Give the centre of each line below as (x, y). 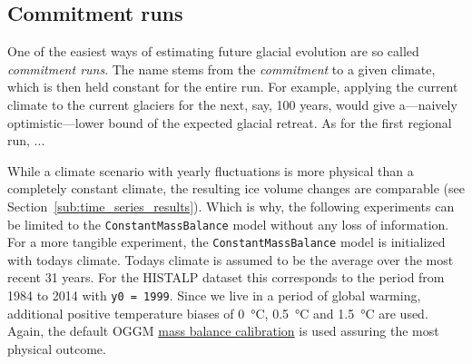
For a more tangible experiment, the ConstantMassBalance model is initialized (226, 242)
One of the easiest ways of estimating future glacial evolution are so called (213, 51)
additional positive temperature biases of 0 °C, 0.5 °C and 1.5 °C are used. (218, 313)
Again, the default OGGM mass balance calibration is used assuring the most (223, 331)
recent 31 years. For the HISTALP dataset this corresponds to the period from (226, 277)
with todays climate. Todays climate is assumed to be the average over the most (231, 259)
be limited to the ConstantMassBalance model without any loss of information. (228, 224)
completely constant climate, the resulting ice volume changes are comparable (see (236, 188)
